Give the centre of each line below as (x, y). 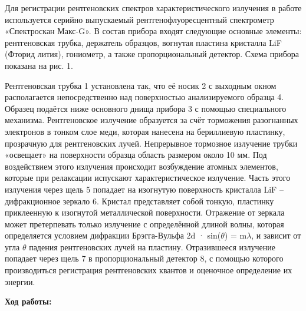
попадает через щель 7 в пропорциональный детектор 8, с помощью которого (144, 258)
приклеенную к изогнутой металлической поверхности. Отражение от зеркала (145, 212)
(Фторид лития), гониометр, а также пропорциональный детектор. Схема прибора (152, 54)
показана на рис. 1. (39, 65)
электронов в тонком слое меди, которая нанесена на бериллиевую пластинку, (145, 131)
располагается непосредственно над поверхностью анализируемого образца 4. (144, 97)
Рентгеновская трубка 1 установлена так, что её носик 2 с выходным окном (141, 85)
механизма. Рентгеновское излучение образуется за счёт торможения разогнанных (152, 120)
